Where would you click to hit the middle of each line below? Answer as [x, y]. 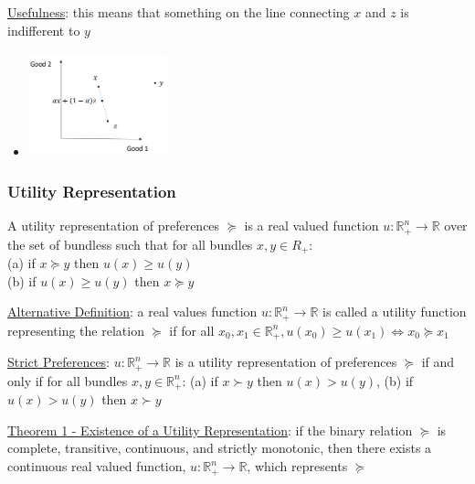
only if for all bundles [68, 380]
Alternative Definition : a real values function [132, 312]
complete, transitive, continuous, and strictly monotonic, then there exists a [220, 448]
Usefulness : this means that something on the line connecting [179, 12]
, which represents [297, 466]
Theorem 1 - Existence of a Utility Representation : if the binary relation [210, 430]
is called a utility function [395, 312]
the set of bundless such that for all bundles [130, 244]
